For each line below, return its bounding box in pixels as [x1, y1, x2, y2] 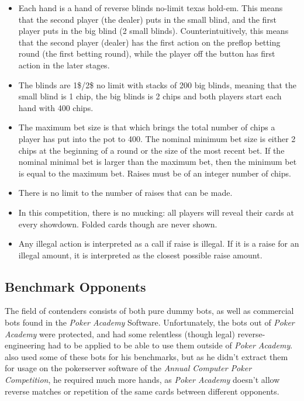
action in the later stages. [18, 58, 110, 71]
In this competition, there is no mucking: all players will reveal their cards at [18, 206, 294, 218]
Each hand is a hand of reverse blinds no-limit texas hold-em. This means [18, 2, 283, 13]
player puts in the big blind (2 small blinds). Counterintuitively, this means [18, 25, 289, 37]
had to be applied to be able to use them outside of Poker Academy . [47, 339, 293, 351]
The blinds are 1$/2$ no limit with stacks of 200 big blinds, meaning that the [18, 78, 296, 91]
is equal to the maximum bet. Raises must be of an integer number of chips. [18, 167, 291, 179]
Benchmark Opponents [5, 277, 146, 295]
